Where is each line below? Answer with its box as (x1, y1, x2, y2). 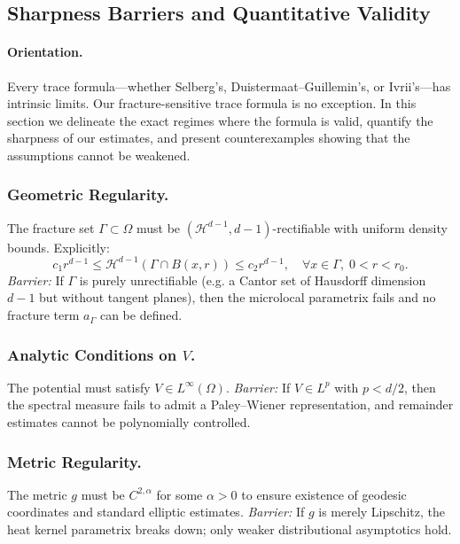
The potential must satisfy (7, 377, 151, 396)
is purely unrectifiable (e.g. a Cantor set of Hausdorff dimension (79, 270, 426, 289)
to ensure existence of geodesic (241, 485, 407, 503)
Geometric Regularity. (7, 183, 169, 206)
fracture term (7, 306, 80, 324)
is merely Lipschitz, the (318, 502, 445, 521)
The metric (7, 485, 67, 503)
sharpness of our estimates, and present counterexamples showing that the (7, 128, 410, 147)
